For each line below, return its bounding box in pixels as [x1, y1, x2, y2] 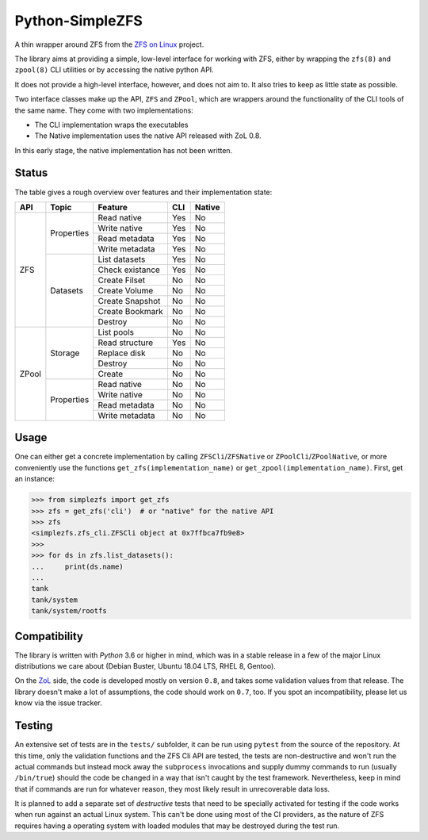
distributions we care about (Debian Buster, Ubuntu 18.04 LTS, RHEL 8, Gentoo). [14, 662, 277, 671]
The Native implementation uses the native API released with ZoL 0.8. [34, 131, 262, 140]
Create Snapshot [97, 295, 161, 306]
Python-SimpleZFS [14, 12, 143, 29]
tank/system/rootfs [31, 607, 107, 616]
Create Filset [97, 274, 146, 286]
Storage [50, 347, 80, 359]
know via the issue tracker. [14, 698, 102, 708]
